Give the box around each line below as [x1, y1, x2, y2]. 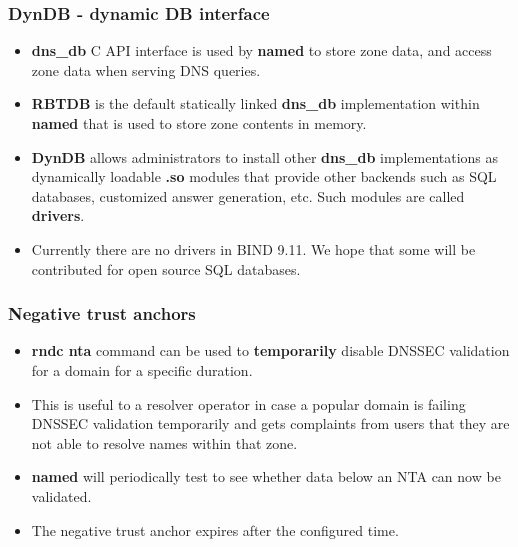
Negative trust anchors [8, 301, 196, 326]
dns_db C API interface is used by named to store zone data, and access [31, 40, 492, 61]
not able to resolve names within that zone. [31, 432, 298, 453]
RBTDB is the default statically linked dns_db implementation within [31, 93, 480, 114]
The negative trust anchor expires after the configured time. [31, 519, 399, 540]
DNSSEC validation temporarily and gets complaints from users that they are [31, 413, 510, 434]
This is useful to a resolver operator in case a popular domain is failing [31, 393, 466, 414]
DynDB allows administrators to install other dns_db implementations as [31, 146, 499, 167]
